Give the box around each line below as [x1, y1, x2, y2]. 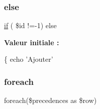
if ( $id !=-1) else [4, 20, 57, 31]
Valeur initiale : [4, 37, 59, 47]
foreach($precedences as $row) [4, 95, 97, 105]
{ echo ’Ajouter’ [4, 54, 53, 64]
